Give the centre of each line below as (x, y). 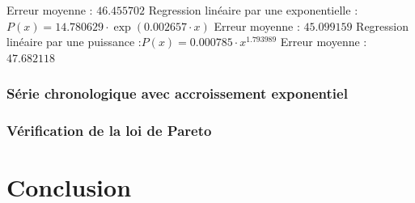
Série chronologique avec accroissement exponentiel (177, 93)
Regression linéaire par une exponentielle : (253, 10)
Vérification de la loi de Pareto (109, 131)
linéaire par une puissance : (74, 42)
